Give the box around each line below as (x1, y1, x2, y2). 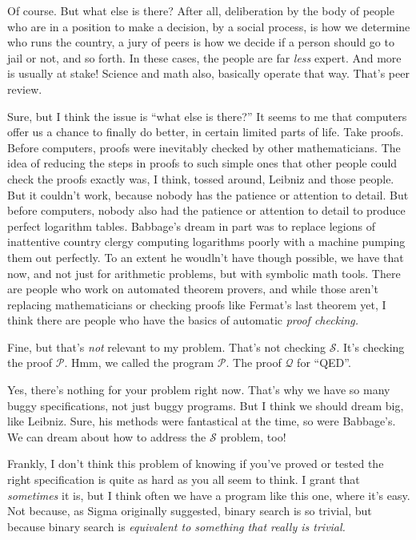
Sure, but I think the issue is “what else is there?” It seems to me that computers (7, 107, 407, 124)
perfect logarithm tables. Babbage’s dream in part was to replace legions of (7, 217, 375, 234)
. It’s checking (336, 338, 405, 355)
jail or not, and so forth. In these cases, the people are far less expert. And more (7, 49, 402, 66)
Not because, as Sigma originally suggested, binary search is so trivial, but (7, 502, 372, 519)
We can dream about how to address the (7, 428, 206, 445)
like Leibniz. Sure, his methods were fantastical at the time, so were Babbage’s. (7, 413, 396, 429)
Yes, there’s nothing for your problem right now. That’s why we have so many (7, 381, 390, 398)
